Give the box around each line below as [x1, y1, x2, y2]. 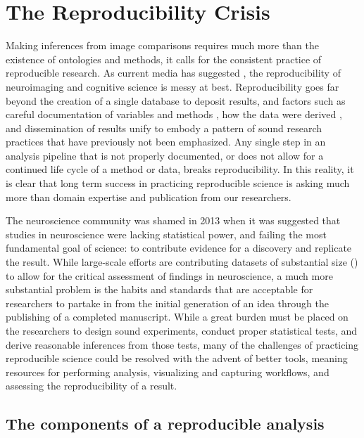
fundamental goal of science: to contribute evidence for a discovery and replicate [6, 240, 352, 255]
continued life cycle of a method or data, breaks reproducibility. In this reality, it [6, 162, 354, 176]
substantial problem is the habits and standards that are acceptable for [6, 282, 313, 297]
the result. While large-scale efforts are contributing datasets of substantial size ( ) [6, 255, 358, 269]
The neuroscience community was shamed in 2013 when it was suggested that [6, 213, 341, 228]
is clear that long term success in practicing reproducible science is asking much [6, 176, 350, 191]
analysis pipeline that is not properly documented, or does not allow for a [6, 148, 324, 162]
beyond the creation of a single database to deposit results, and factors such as [6, 93, 346, 108]
